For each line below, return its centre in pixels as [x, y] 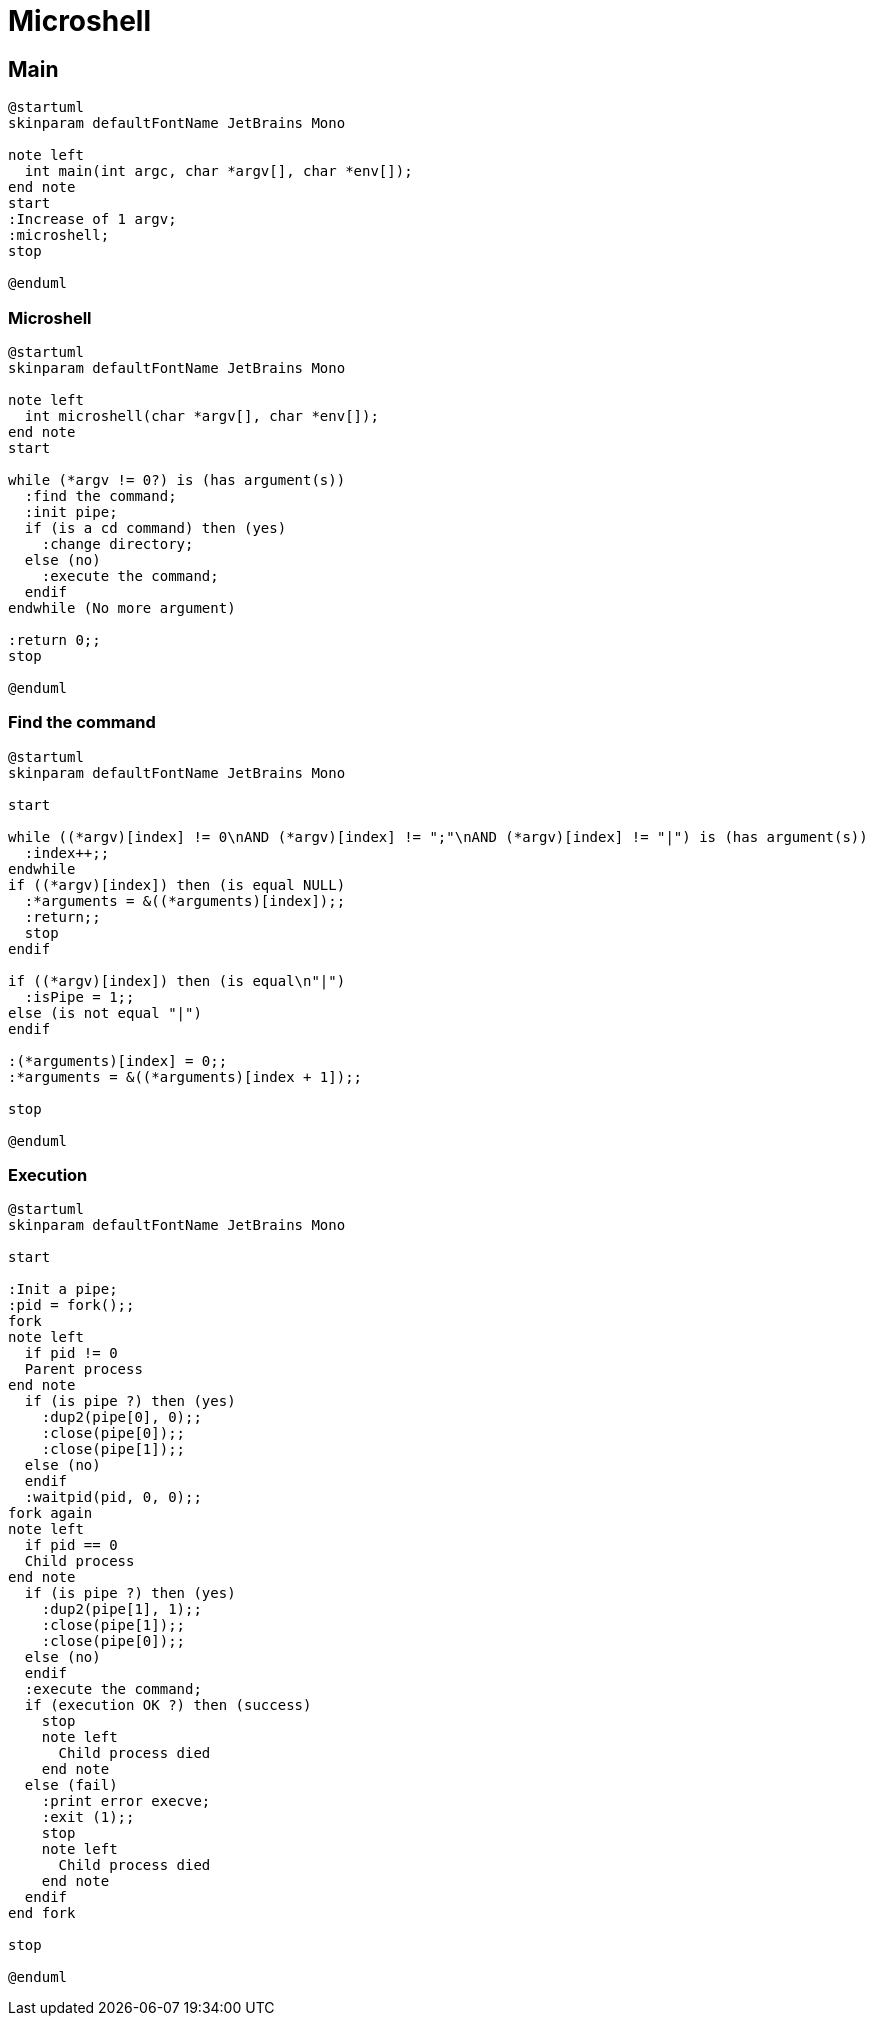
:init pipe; [71, 511]
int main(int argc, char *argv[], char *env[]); [218, 171]
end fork [42, 1913]
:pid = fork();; [71, 1305]
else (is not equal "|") [105, 1012]
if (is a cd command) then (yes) [155, 527]
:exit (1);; [88, 1817]
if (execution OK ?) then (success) [168, 1705]
